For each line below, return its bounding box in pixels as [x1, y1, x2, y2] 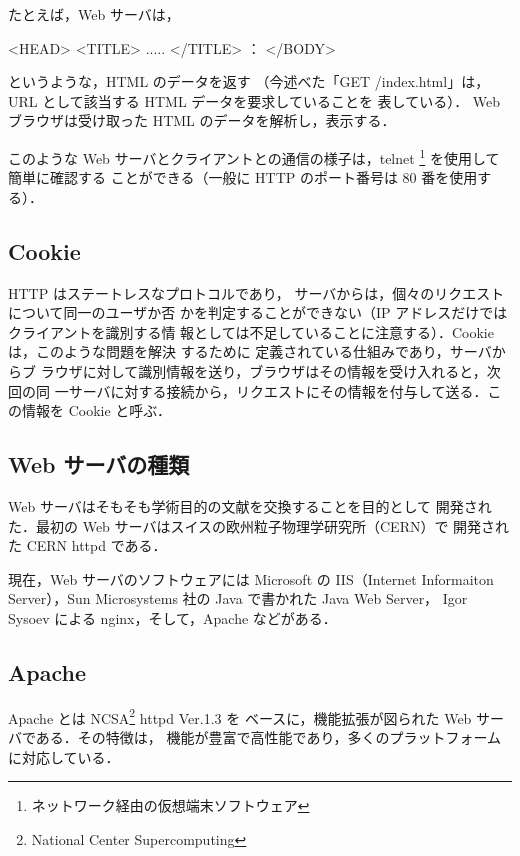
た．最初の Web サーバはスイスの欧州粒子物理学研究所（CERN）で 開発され [8, 515, 510, 536]
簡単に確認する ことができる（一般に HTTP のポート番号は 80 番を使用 [8, 167, 478, 188]
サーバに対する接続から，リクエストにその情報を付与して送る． [68, 380, 488, 401]
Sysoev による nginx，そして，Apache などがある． [8, 607, 337, 628]
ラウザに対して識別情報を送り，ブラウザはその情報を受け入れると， [40, 360, 487, 381]
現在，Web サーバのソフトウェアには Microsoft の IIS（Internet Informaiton [8, 568, 494, 589]
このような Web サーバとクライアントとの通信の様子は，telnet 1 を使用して [8, 144, 500, 168]
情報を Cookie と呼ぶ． [21, 400, 172, 421]
